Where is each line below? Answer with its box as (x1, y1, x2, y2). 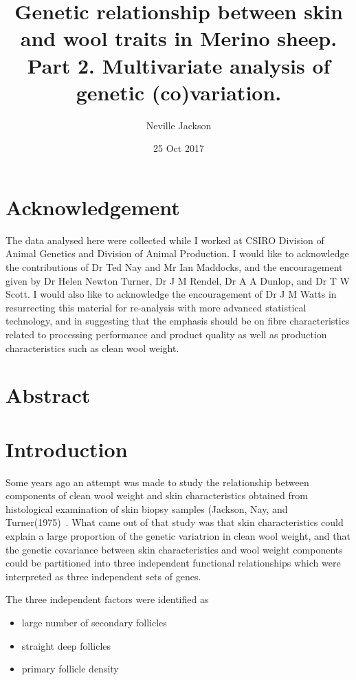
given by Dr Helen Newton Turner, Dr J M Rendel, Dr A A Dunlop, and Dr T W (5, 273, 350, 287)
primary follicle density (21, 661, 119, 676)
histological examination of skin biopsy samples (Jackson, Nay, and (5, 501, 288, 516)
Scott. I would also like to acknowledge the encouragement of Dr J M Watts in (5, 287, 337, 301)
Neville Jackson (146, 118, 212, 132)
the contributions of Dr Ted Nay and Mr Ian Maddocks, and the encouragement (5, 260, 343, 274)
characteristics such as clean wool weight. (5, 340, 179, 355)
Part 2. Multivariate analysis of (27, 51, 331, 79)
